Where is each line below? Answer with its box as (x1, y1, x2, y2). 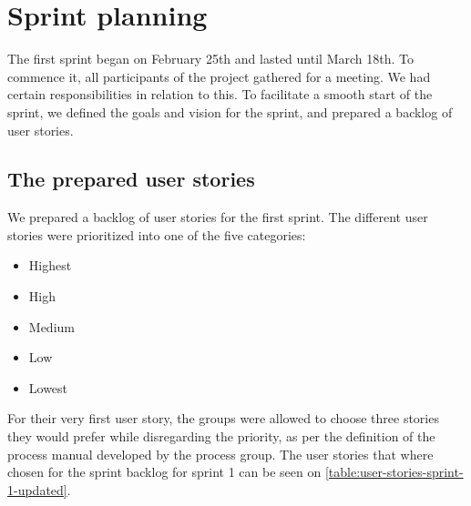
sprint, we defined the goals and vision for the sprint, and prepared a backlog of (7, 102, 453, 121)
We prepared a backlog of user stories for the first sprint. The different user (7, 207, 428, 227)
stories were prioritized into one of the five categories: (7, 225, 306, 244)
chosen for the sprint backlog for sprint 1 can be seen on (7, 462, 322, 481)
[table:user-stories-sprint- (324, 462, 464, 481)
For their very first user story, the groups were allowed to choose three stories (7, 409, 439, 428)
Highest (28, 256, 72, 275)
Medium (28, 317, 75, 336)
